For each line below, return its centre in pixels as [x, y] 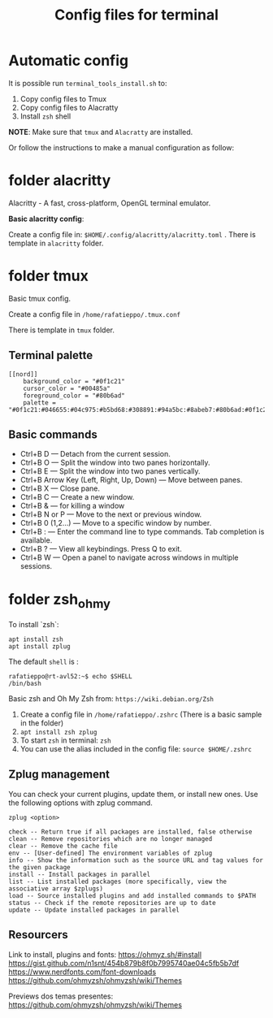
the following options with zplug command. [80, 803]
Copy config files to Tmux [63, 98]
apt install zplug [39, 646]
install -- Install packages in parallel [80, 874]
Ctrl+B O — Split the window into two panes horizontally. [115, 463]
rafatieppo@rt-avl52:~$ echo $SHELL [70, 676]
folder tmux [49, 276]
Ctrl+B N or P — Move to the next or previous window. [111, 514]
